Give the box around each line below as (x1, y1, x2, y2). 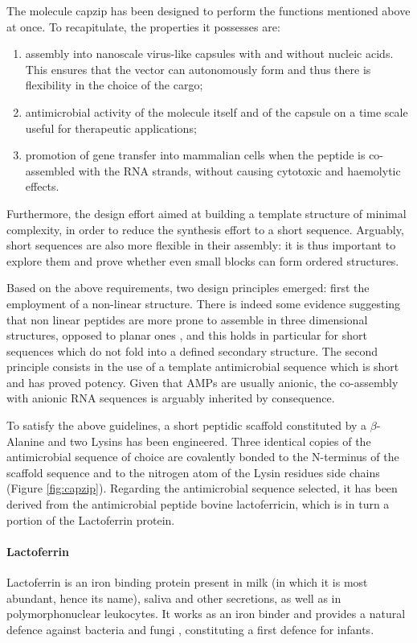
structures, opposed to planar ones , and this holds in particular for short (6, 327, 367, 344)
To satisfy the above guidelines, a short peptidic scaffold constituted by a (6, 417, 367, 434)
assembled (25, 162, 75, 179)
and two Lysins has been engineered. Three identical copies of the (47, 432, 371, 449)
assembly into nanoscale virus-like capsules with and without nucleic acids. (25, 45, 394, 62)
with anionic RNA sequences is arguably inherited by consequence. (6, 390, 335, 406)
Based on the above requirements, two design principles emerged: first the (6, 279, 370, 296)
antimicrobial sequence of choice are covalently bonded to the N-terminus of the (6, 448, 399, 465)
